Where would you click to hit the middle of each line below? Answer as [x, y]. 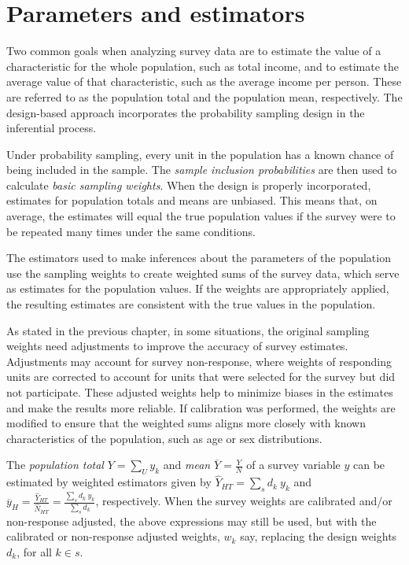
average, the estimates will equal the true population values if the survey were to [201, 216]
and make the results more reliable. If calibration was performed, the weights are [201, 407]
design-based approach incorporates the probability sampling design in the [186, 112]
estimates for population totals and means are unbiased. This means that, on [192, 200]
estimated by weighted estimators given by [109, 482]
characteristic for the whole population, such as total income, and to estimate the [203, 66]
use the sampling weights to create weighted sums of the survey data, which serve [203, 273]
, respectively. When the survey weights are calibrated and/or [244, 501]
